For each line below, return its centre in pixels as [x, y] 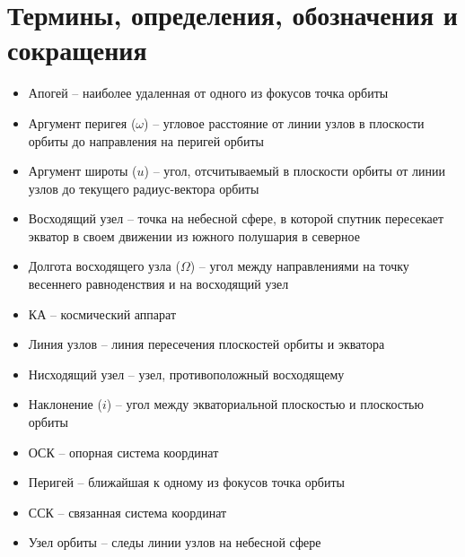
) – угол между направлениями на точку [299, 266]
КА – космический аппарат [102, 313]
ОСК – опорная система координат [123, 452]
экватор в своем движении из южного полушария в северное [194, 235]
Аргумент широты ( [83, 171]
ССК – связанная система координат [127, 512]
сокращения [77, 50]
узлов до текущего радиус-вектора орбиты [144, 188]
